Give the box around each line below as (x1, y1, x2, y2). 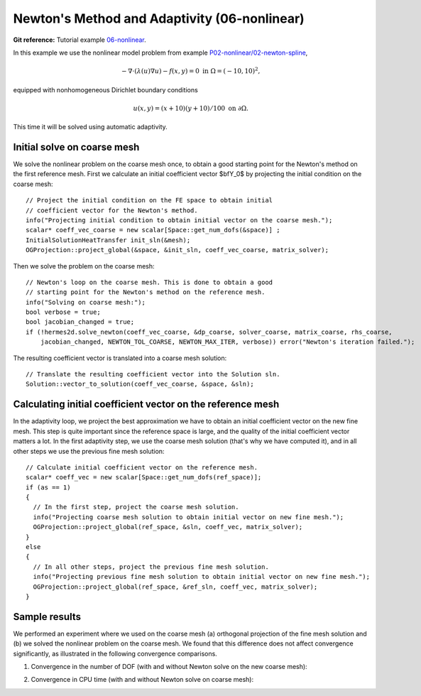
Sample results (13, 611, 82, 623)
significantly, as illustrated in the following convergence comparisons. (13, 649, 218, 658)
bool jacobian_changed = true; (26, 318, 135, 326)
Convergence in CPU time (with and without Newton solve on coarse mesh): (31, 675, 254, 684)
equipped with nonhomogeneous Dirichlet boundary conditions (13, 85, 198, 94)
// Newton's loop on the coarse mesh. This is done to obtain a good (26, 278, 273, 286)
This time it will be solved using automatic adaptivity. (13, 123, 168, 131)
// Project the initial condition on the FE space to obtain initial (26, 196, 273, 205)
